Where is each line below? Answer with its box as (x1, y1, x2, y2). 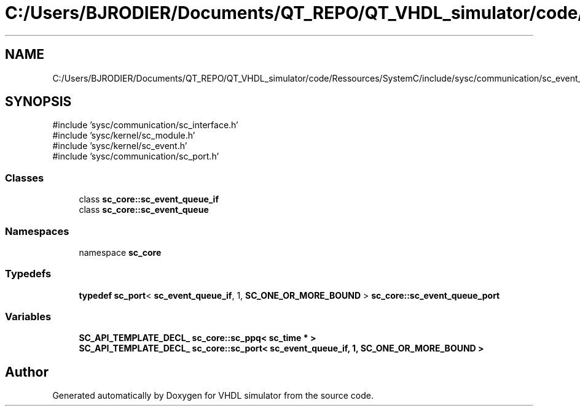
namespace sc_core (79, 247, 162, 258)
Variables (5, 310, 52, 323)
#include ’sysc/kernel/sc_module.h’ (52, 130, 195, 141)
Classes (5, 171, 44, 184)
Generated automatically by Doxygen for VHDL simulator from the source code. (52, 390, 374, 401)
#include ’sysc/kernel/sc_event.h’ (52, 140, 187, 152)
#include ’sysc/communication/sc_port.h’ (52, 151, 219, 162)
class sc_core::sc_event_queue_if (79, 194, 219, 205)
